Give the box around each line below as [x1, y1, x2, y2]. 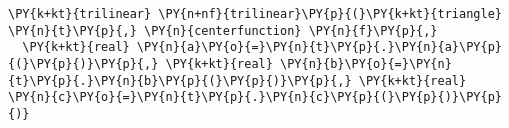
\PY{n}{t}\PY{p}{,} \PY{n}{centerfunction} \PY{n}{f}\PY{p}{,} [8, 23, 438, 38]
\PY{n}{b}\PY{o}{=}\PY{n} [280, 56, 452, 71]
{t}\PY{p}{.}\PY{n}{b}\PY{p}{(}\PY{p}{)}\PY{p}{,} [8, 73, 352, 88]
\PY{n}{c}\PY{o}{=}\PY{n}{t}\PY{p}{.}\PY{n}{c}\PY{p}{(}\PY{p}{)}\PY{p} [8, 90, 502, 105]
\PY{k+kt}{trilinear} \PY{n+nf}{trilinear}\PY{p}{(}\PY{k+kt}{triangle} [8, 7, 502, 21]
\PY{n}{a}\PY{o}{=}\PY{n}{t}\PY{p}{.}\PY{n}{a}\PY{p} [136, 40, 502, 55]
